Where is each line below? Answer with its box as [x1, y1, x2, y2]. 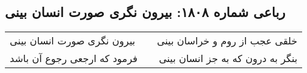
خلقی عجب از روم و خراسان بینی [157, 33, 298, 48]
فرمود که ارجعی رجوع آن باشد [10, 51, 138, 66]
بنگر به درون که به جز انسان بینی [159, 51, 298, 66]
